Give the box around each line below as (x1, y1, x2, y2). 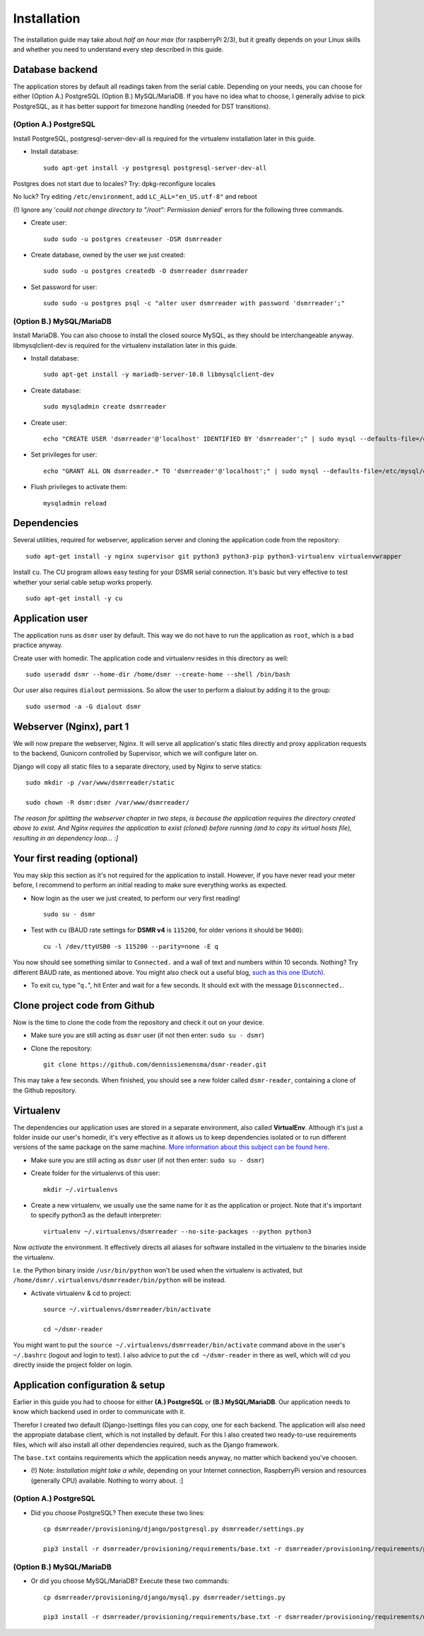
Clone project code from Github (13, 999, 155, 1011)
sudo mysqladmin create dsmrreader (43, 403, 167, 411)
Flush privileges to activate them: (30, 483, 127, 491)
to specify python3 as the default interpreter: (30, 1211, 162, 1220)
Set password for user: (30, 283, 98, 291)
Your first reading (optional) (13, 852, 139, 864)
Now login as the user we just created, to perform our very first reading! (30, 894, 240, 902)
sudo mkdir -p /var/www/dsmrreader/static (25, 778, 175, 786)
